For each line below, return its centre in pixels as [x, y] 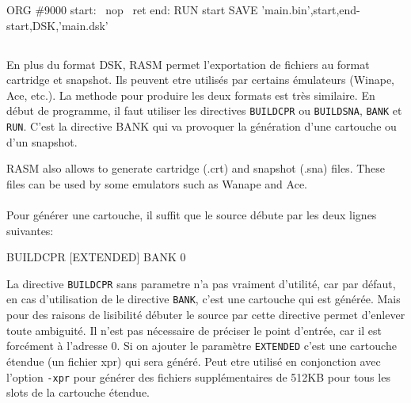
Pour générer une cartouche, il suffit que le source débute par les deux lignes [192, 215]
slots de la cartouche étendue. [78, 392]
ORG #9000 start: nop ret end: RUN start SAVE [132, 10]
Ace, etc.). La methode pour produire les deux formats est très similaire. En [191, 95]
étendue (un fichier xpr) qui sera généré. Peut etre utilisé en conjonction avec [194, 361]
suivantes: [30, 230]
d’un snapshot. [42, 141]
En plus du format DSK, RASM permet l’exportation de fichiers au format [188, 64]
